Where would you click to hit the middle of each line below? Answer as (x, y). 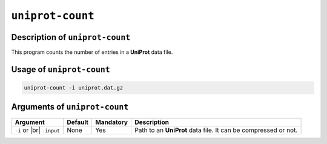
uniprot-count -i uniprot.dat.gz (74, 88)
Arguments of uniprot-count (70, 107)
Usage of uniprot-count (61, 69)
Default (78, 122)
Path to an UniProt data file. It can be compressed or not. (216, 130)
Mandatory (111, 122)
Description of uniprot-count (71, 37)
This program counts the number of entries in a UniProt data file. (92, 52)
